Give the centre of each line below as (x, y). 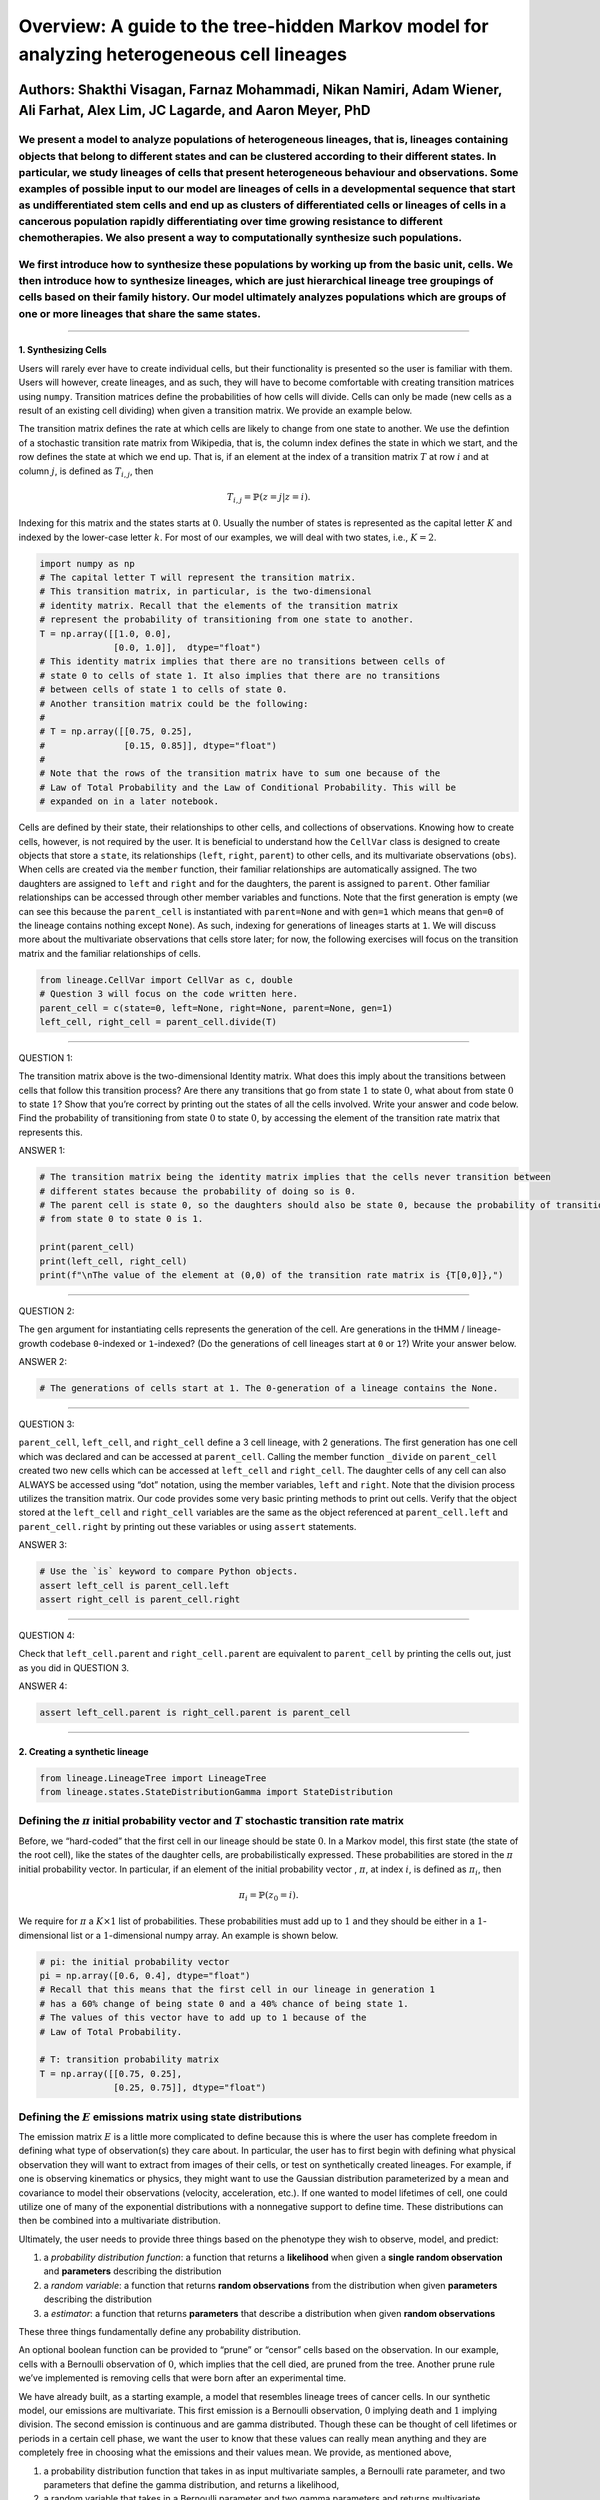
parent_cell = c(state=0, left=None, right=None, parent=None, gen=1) (216, 1008)
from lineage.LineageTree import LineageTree (153, 1778)
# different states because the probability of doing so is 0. (198, 1191)
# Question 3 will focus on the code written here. (169, 994)
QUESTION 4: (46, 1635)
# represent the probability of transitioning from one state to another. (227, 619)
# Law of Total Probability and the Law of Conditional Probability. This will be (248, 787)
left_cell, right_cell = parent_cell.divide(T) (158, 1021)
